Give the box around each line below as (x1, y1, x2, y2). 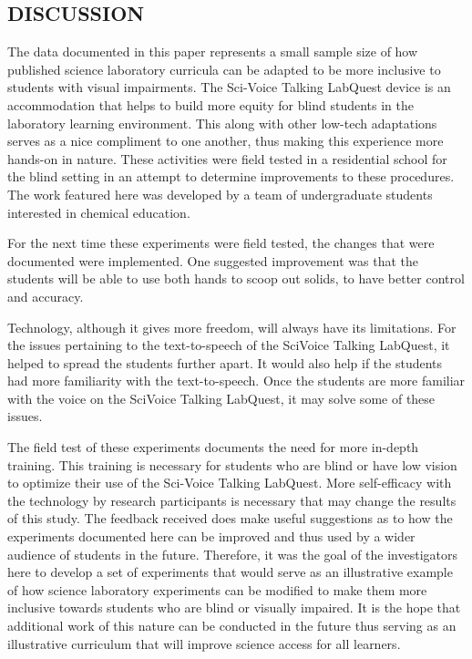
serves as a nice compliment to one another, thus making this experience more (7, 131, 444, 150)
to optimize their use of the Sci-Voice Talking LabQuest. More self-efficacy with (7, 473, 452, 492)
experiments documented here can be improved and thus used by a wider (7, 527, 416, 546)
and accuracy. (7, 286, 84, 305)
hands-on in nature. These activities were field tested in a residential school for (7, 149, 447, 168)
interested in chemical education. (7, 202, 190, 221)
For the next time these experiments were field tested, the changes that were (7, 233, 435, 252)
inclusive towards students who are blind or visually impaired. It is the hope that (7, 598, 461, 617)
